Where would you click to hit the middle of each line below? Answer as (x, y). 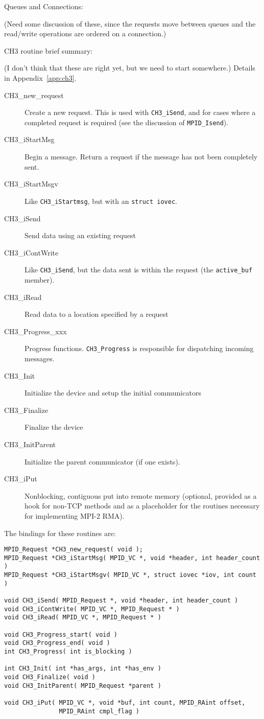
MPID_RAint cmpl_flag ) (99, 711)
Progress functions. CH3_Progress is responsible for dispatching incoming (139, 348)
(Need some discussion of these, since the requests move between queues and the (130, 23)
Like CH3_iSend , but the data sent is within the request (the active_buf (139, 270)
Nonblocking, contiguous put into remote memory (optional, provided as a (141, 495)
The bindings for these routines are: (60, 533)
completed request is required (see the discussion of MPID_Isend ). (127, 122)
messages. (40, 358)
